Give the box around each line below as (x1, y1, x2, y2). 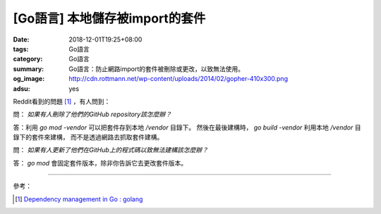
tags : (13, 44, 29, 53)
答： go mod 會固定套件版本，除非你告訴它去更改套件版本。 (13, 158, 188, 167)
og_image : (13, 75, 45, 83)
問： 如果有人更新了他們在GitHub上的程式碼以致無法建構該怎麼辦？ (13, 146, 208, 154)
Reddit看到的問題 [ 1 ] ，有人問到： (13, 97, 111, 106)
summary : (13, 64, 44, 73)
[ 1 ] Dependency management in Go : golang (15, 194, 143, 203)
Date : (13, 35, 30, 44)
